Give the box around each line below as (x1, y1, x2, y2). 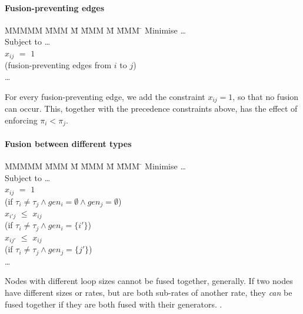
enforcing (5, 113, 38, 126)
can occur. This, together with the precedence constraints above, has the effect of (5, 102, 298, 115)
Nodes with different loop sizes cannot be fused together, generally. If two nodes (5, 275, 293, 287)
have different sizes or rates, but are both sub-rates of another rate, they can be (5, 286, 292, 299)
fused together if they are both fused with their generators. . (5, 298, 222, 310)
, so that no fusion (232, 90, 299, 102)
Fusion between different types (5, 137, 132, 149)
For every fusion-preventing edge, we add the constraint (5, 90, 205, 102)
